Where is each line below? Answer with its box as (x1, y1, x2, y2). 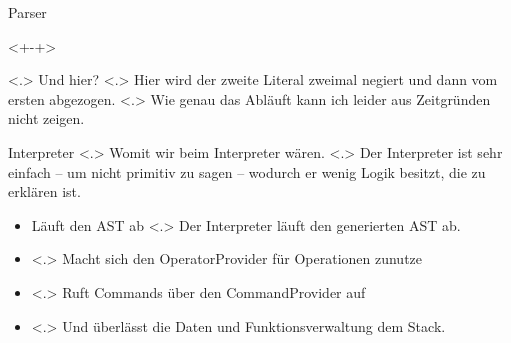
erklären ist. (8, 181, 81, 202)
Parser (8, 2, 47, 22)
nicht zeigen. (8, 108, 85, 129)
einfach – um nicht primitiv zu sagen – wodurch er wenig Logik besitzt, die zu (8, 161, 486, 182)
